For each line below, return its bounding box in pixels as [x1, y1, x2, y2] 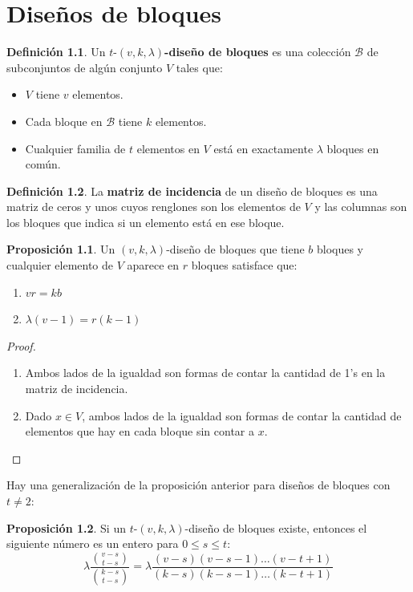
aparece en [127, 257, 180, 274]
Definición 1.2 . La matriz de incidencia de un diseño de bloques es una [6, 182, 378, 199]
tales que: [176, 59, 223, 75]
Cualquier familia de [25, 140, 126, 156]
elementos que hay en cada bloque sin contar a [25, 423, 255, 440]
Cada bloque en [25, 112, 103, 129]
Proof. [6, 337, 36, 354]
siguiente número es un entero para [6, 535, 179, 552]
